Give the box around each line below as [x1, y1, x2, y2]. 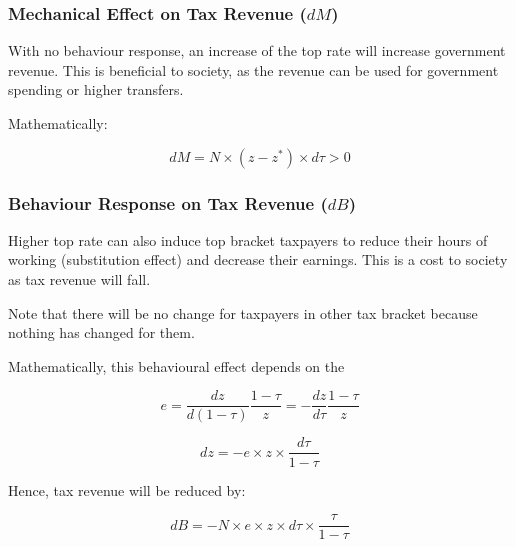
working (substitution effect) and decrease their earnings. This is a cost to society [8, 249, 508, 270]
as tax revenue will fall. [8, 269, 151, 289]
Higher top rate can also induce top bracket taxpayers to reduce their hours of [8, 229, 488, 250]
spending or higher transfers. [8, 79, 184, 100]
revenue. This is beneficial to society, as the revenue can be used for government [8, 59, 499, 80]
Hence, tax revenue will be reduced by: [8, 479, 246, 500]
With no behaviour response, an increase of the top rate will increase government [8, 40, 506, 61]
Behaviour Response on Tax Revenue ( [8, 190, 328, 215]
